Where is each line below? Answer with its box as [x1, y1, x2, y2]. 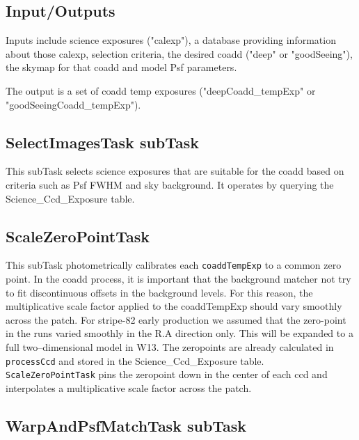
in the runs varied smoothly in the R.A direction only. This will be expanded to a [6, 326, 353, 340]
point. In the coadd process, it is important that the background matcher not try [6, 272, 351, 286]
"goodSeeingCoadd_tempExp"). [6, 97, 141, 111]
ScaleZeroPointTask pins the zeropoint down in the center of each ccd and [6, 367, 328, 382]
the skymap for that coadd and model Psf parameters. [6, 60, 237, 74]
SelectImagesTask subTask [6, 131, 200, 152]
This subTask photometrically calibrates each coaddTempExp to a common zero [6, 258, 342, 272]
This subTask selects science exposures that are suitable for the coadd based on [6, 164, 344, 178]
